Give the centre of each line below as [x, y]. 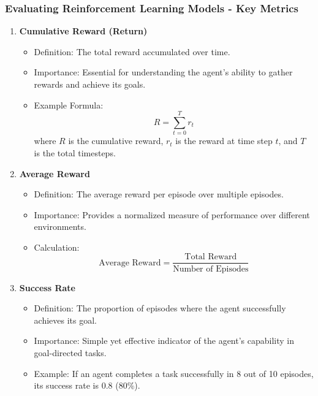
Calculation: [57, 247]
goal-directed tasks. [70, 352]
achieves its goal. [66, 320]
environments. [60, 227]
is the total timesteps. [75, 152]
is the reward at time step [224, 141]
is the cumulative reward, [116, 141]
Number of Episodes [211, 269]
